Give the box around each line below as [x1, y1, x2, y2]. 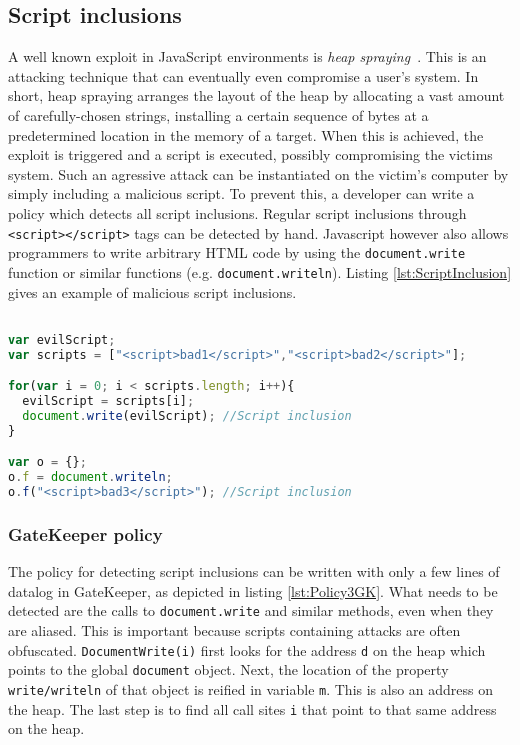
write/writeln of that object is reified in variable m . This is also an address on [8, 678, 494, 699]
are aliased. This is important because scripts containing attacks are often [8, 620, 461, 641]
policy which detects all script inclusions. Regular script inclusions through [8, 202, 467, 223]
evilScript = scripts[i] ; [22, 394, 195, 409]
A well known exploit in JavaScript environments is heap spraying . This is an [8, 46, 487, 67]
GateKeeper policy [8, 521, 163, 546]
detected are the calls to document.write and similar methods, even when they [8, 600, 494, 621]
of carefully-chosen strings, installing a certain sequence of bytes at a [8, 104, 429, 125]
